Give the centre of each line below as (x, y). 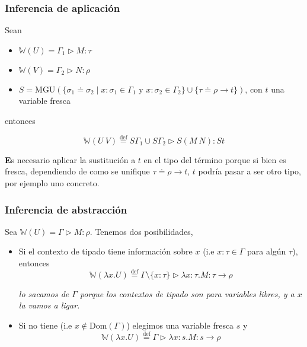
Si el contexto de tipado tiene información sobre (105, 251)
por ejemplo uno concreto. (52, 183)
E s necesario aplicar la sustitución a (70, 159)
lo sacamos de (44, 293)
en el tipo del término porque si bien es (215, 159)
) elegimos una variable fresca (180, 325)
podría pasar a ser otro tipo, (250, 171)
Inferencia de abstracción (66, 209)
